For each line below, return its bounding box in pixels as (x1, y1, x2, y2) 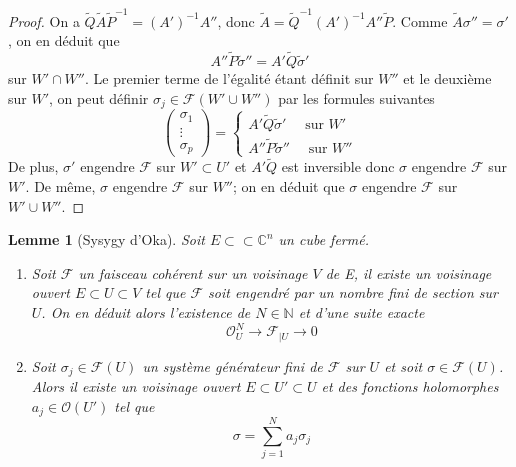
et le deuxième (403, 68, 492, 89)
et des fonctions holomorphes (321, 376, 499, 397)
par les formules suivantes (278, 87, 435, 108)
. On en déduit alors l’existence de (41, 302, 251, 323)
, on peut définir (49, 87, 149, 108)
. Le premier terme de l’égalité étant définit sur (84, 68, 374, 89)
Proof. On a (8, 10, 80, 31)
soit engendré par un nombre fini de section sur (208, 282, 498, 303)
